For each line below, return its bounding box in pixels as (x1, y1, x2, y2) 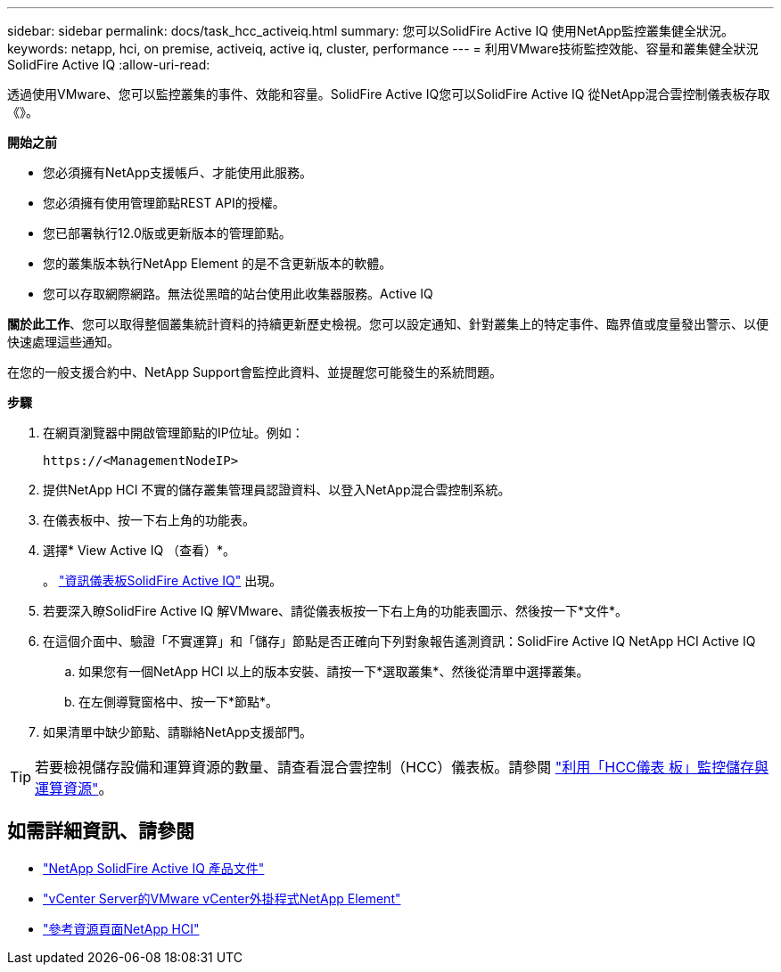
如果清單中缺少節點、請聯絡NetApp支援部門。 (43, 724, 313, 739)
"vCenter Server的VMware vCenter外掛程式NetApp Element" (43, 890, 401, 906)
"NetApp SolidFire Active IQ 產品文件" (43, 860, 265, 876)
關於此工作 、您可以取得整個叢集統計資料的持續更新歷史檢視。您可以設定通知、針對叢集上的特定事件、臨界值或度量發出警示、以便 (7, 316, 769, 331)
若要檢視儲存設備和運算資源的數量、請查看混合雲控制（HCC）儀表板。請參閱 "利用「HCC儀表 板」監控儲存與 (35, 758, 769, 776)
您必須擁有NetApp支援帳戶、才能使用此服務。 (43, 165, 313, 180)
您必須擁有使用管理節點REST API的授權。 (43, 195, 285, 210)
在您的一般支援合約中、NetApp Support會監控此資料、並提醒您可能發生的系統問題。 (7, 364, 502, 380)
